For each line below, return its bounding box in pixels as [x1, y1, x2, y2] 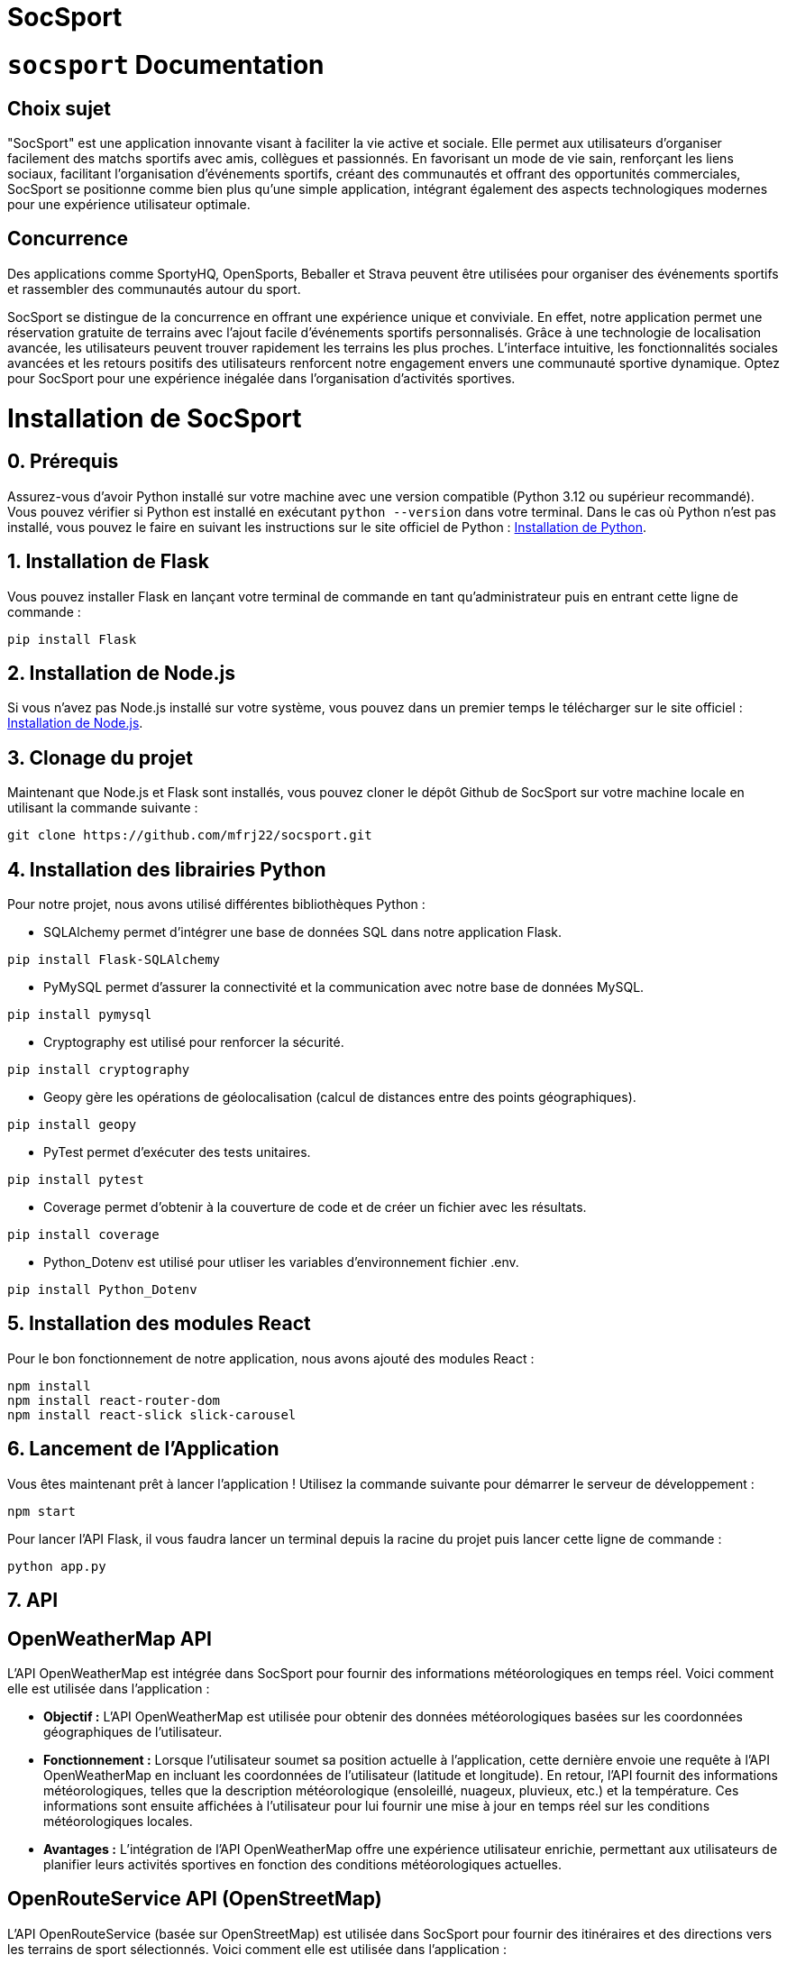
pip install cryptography [7, 1062, 190, 1078]
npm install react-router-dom [7, 1392, 221, 1408]
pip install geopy [7, 1117, 137, 1133]
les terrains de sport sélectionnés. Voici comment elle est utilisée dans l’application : [7, 1941, 508, 1957]
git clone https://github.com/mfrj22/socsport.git [7, 828, 372, 843]
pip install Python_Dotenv [7, 1282, 197, 1298]
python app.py [7, 1558, 106, 1574]
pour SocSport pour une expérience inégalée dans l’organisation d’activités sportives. [7, 370, 516, 386]
